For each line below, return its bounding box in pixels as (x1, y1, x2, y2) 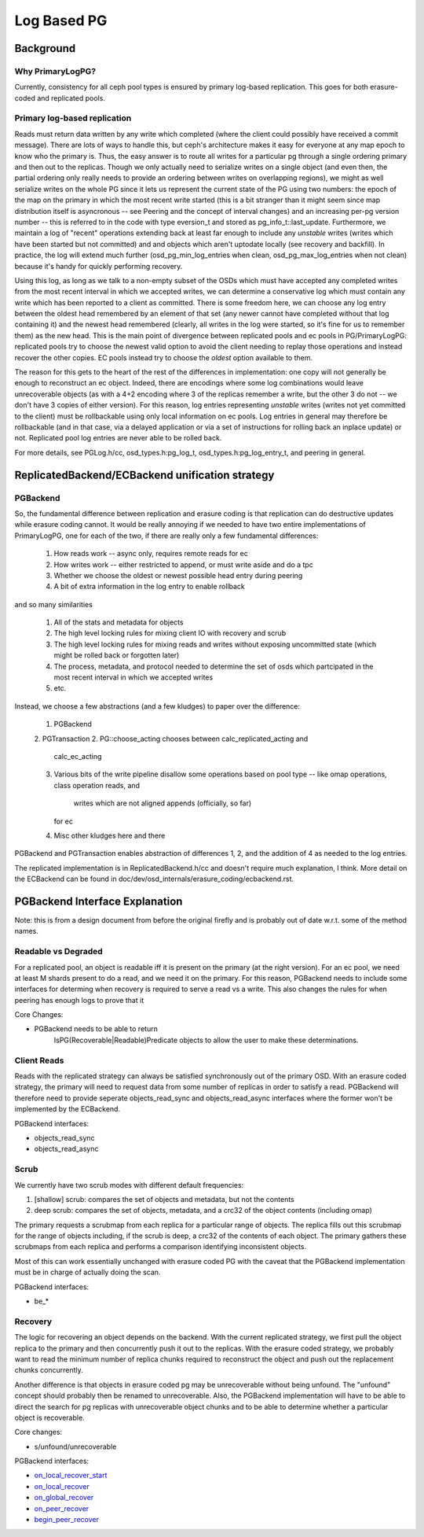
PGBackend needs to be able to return (34, 1024, 159, 1034)
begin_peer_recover (34, 1515, 100, 1524)
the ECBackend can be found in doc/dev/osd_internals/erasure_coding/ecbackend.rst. (14, 874, 294, 884)
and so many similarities (14, 599, 93, 609)
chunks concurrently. (14, 1366, 84, 1375)
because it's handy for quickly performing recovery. (14, 261, 183, 271)
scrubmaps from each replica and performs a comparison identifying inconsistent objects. (14, 1242, 307, 1251)
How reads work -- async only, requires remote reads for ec (53, 549, 249, 558)
